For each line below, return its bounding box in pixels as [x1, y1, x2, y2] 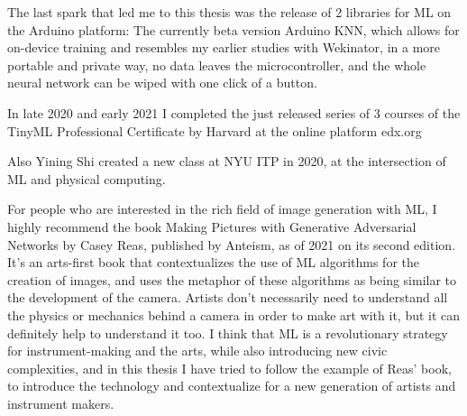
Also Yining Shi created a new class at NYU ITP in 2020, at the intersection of [7, 152, 446, 171]
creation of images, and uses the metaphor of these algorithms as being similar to [7, 270, 457, 289]
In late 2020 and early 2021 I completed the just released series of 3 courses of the [7, 103, 461, 122]
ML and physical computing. [7, 169, 166, 188]
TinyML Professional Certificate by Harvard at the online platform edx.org [7, 121, 422, 140]
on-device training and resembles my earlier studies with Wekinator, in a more [7, 38, 441, 57]
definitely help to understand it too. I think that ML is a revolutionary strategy [7, 323, 448, 342]
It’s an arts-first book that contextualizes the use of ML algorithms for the [7, 253, 419, 272]
